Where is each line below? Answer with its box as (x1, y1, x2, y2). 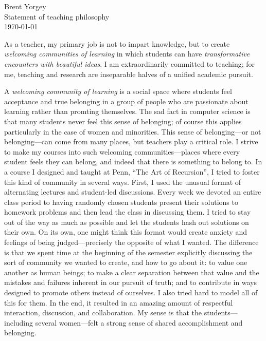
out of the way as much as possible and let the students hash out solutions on (4, 216, 249, 227)
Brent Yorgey (4, 1, 46, 11)
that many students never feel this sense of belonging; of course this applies (4, 116, 242, 126)
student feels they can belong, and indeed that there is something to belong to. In (4, 156, 262, 167)
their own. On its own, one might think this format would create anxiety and (4, 226, 247, 237)
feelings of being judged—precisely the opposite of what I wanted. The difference (4, 237, 259, 248)
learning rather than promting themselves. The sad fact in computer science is (4, 106, 251, 117)
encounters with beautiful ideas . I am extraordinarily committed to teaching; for (4, 58, 255, 69)
